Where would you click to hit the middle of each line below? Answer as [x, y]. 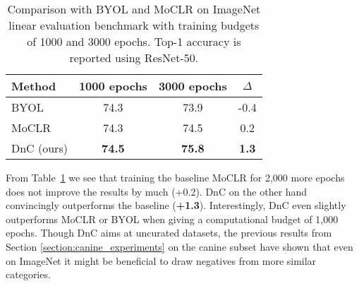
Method [34, 86]
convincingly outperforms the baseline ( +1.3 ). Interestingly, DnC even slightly [176, 205]
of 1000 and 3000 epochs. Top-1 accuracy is [134, 41]
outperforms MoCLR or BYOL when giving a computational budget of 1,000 [172, 219]
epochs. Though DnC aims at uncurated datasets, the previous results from [169, 233]
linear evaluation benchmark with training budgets [134, 25]
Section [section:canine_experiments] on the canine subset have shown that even [179, 246]
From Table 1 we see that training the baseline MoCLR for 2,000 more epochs [175, 177]
